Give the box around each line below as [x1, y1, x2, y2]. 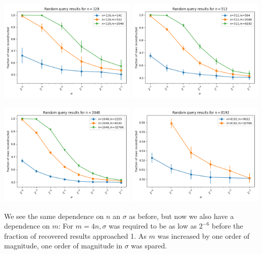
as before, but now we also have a [129, 210, 234, 221]
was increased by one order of [157, 230, 250, 241]
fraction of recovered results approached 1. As [4, 230, 147, 241]
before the [212, 220, 243, 231]
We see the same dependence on [4, 210, 104, 221]
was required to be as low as [108, 220, 197, 231]
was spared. [131, 240, 167, 251]
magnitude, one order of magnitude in [4, 240, 123, 251]
